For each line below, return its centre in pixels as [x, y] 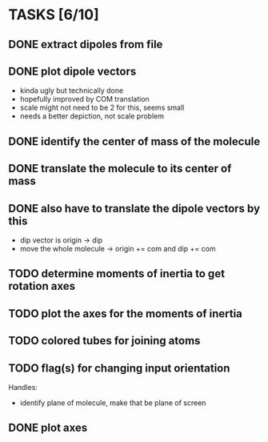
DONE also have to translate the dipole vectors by [134, 209]
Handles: [23, 387]
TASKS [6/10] [54, 15]
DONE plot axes [48, 428]
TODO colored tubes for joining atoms [104, 341]
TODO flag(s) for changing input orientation [119, 368]
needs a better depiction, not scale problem [92, 116]
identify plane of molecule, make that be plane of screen [113, 403]
